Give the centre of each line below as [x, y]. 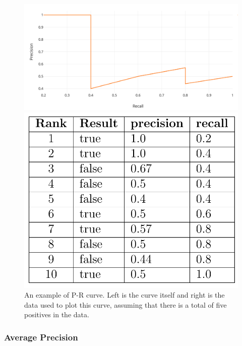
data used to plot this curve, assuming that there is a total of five [126, 304]
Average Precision [41, 337]
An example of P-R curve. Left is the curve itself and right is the [125, 295]
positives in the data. [57, 314]
